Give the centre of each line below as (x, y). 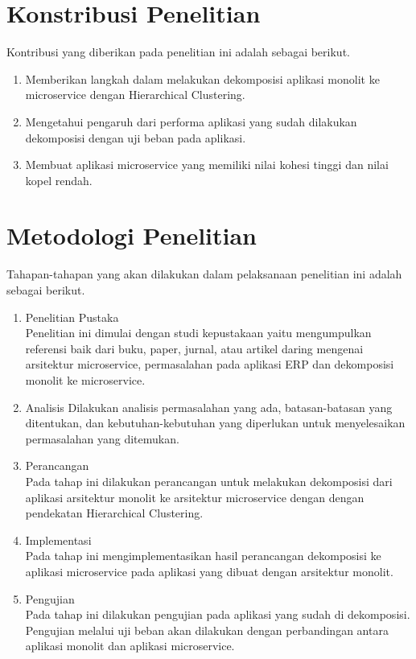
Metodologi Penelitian (132, 235)
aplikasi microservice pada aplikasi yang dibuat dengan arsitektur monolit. (209, 571)
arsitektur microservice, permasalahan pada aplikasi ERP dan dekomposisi (210, 364)
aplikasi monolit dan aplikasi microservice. (130, 646)
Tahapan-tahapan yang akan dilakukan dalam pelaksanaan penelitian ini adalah (204, 274)
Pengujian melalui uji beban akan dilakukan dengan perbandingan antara (207, 630)
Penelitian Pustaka (72, 317)
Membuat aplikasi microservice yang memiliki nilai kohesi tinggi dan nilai (207, 165)
